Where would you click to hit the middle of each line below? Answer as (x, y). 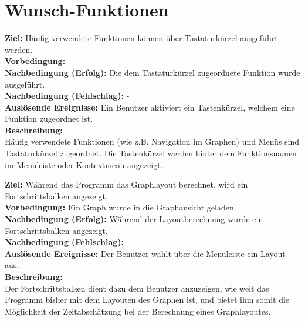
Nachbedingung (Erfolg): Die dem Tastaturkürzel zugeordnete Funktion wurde (152, 72)
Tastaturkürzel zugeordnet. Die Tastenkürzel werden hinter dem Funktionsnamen (151, 153)
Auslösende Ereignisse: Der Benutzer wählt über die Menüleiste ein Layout (145, 253)
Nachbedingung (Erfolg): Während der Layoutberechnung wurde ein (134, 219)
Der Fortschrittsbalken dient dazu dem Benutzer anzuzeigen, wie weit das (137, 288)
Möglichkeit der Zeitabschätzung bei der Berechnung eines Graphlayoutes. (138, 311)
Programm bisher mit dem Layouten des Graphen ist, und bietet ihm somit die (147, 300)
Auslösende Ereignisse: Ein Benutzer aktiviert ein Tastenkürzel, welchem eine (150, 107)
